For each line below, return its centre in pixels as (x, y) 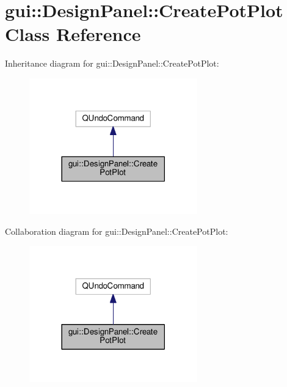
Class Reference (73, 34)
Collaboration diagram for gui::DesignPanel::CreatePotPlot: (117, 231)
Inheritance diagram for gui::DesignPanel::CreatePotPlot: (112, 63)
